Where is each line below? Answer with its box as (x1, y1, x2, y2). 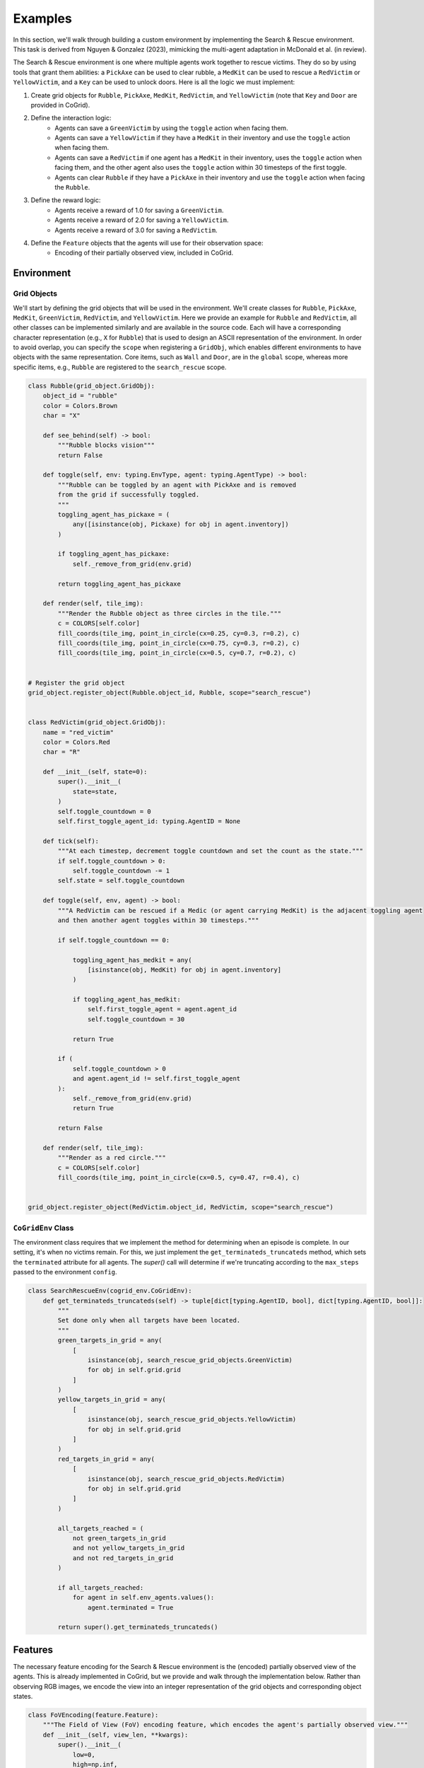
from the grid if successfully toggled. (57, 491, 200, 499)
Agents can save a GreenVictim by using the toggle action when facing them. (54, 124, 289, 132)
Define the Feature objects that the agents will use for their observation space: (30, 238, 264, 247)
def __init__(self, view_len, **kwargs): (42, 1731, 189, 1739)
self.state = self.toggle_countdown (57, 877, 185, 885)
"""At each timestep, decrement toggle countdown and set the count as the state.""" (57, 847, 364, 855)
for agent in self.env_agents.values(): (72, 1593, 215, 1602)
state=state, (72, 787, 118, 796)
